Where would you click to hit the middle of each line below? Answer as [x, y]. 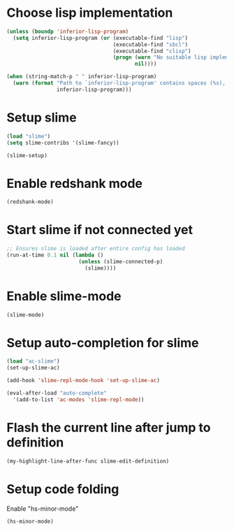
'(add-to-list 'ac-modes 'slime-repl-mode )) [79, 400]
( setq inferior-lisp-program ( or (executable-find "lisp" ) [101, 38]
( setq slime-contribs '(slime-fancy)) [63, 143]
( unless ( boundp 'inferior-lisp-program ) [68, 31]
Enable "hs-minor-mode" [43, 509]
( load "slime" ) [29, 136]
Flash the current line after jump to [109, 427]
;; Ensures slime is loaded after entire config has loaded [96, 249]
